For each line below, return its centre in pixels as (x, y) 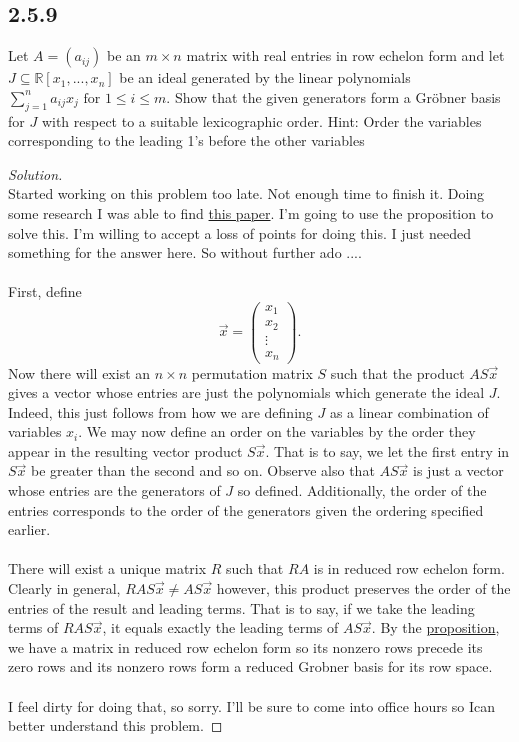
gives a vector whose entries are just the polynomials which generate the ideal (246, 392)
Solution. (35, 173)
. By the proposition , (435, 627)
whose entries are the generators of (114, 490)
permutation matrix (252, 372)
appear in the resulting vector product (125, 450)
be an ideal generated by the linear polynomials (265, 77)
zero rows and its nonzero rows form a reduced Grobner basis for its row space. (250, 666)
